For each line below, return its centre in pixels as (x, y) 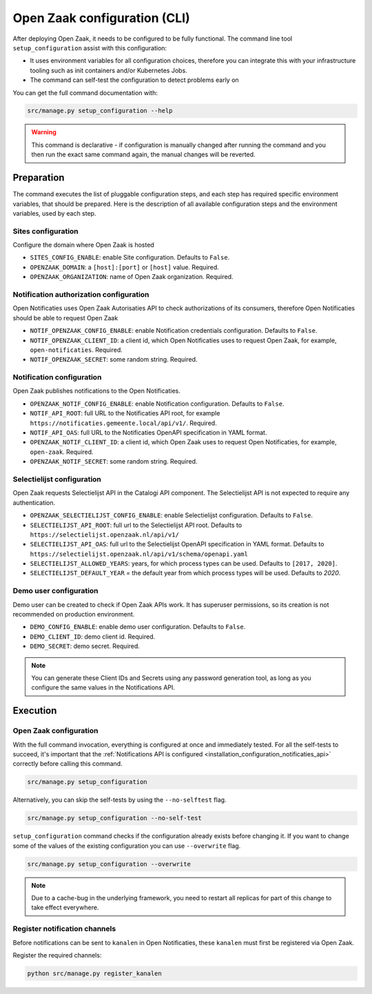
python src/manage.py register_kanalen (94, 973)
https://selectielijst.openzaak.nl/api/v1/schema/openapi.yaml (139, 554)
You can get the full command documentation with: (85, 92)
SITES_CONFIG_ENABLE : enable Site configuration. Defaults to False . (130, 258)
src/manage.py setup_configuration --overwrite (109, 864)
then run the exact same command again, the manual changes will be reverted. (143, 154)
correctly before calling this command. (68, 764)
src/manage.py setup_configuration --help (100, 111)
